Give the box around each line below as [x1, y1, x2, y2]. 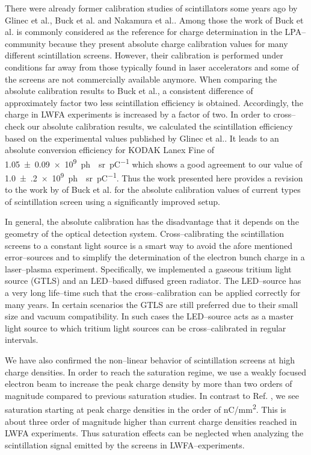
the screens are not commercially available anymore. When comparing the [5, 72, 277, 85]
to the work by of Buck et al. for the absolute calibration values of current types [5, 183, 301, 196]
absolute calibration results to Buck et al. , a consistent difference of [5, 84, 253, 97]
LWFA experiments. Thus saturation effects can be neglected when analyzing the [5, 427, 304, 439]
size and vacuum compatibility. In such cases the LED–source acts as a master [5, 310, 294, 322]
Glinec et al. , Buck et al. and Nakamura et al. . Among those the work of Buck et [5, 13, 304, 26]
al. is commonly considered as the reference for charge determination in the [5, 25, 282, 38]
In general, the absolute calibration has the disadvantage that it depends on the [5, 215, 299, 228]
